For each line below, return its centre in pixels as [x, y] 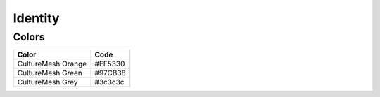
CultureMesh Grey [47, 82]
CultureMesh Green [50, 73]
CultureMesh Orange [52, 64]
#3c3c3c [109, 82]
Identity [36, 18]
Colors [29, 37]
